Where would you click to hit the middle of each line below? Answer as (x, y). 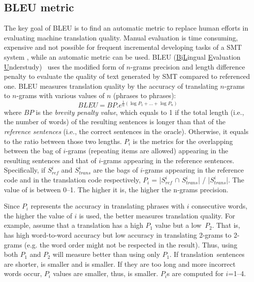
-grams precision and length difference (188, 66)
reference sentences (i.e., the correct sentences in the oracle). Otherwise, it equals (126, 131)
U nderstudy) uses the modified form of (64, 66)
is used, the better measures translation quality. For (157, 215)
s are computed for (195, 273)
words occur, (23, 273)
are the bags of (116, 170)
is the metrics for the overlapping (183, 141)
